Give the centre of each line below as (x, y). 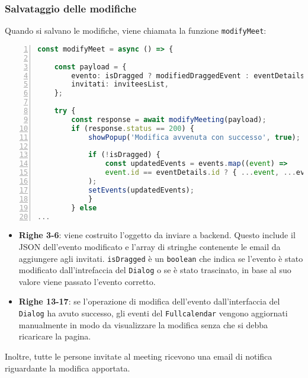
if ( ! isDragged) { (124, 155)
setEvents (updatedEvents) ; (141, 190)
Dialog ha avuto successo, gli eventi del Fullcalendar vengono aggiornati (153, 313)
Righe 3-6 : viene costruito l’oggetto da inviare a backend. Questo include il (157, 235)
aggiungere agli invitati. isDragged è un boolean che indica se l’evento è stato (161, 258)
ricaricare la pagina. (55, 336)
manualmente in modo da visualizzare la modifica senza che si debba (143, 324)
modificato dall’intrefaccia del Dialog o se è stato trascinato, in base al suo (155, 270)
